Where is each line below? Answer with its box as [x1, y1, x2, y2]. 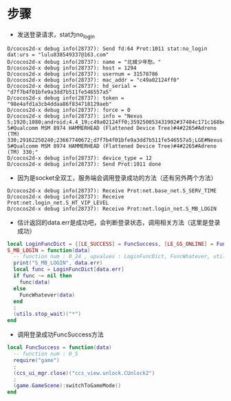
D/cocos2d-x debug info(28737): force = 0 [7, 106, 131, 113]
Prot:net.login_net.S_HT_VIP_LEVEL [7, 199, 109, 206]
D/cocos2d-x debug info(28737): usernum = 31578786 [7, 70, 158, 78]
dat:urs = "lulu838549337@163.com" [7, 51, 109, 58]
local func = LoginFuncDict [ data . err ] [13, 266, 125, 273]
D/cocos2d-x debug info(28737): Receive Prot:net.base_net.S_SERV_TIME [7, 187, 217, 194]
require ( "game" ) [13, 356, 60, 364]
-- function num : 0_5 [13, 350, 78, 357]
